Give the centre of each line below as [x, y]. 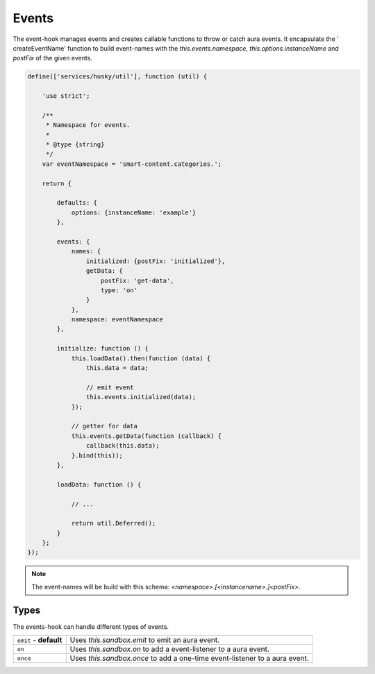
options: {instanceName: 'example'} [134, 212]
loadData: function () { [99, 485]
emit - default [40, 640]
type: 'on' [119, 290]
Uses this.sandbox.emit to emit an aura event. [145, 640]
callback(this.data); [123, 446]
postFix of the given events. [53, 58]
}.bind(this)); [97, 455]
